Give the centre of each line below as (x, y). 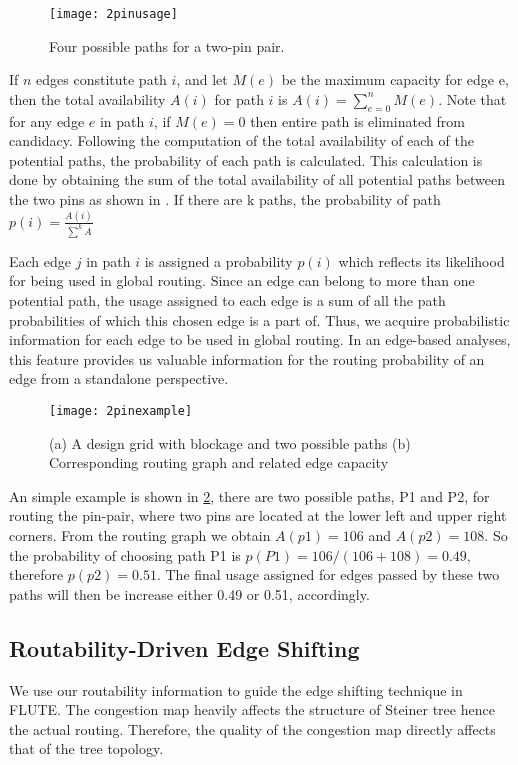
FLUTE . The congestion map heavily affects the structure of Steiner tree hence (252, 709)
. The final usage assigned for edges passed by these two (328, 574)
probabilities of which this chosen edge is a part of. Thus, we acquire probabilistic (259, 319)
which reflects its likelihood (421, 260)
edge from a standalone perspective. (119, 378)
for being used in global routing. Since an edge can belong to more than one (242, 280)
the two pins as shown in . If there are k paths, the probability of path (225, 199)
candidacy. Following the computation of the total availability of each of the (241, 140)
